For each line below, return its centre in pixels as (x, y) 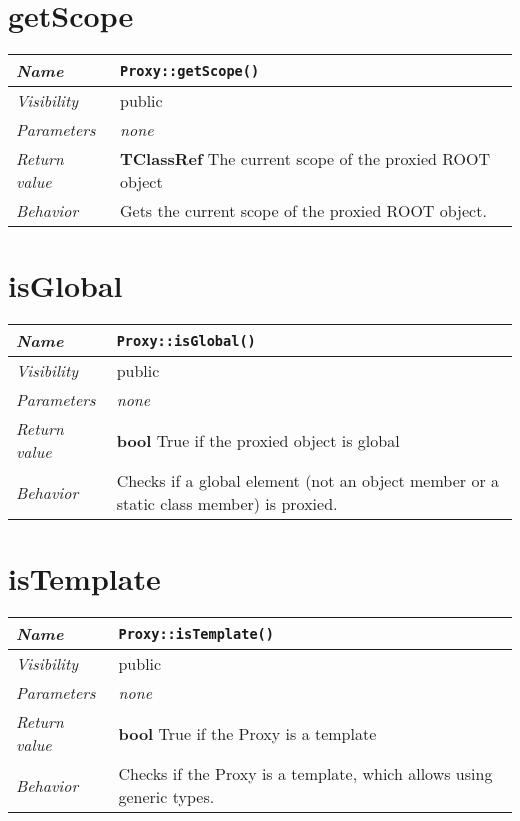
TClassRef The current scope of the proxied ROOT (305, 159)
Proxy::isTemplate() (196, 633)
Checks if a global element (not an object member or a (307, 481)
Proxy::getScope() (189, 70)
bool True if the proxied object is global (258, 440)
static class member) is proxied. (227, 504)
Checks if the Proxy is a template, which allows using (305, 774)
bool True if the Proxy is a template (247, 733)
